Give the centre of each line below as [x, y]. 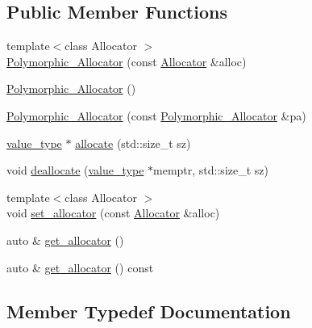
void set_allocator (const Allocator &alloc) [113, 213]
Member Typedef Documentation [149, 311]
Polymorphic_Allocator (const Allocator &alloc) [127, 61]
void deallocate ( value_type [75, 170]
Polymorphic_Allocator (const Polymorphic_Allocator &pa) [156, 115]
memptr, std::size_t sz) [211, 170]
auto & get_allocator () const [80, 267]
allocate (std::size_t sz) [133, 143]
